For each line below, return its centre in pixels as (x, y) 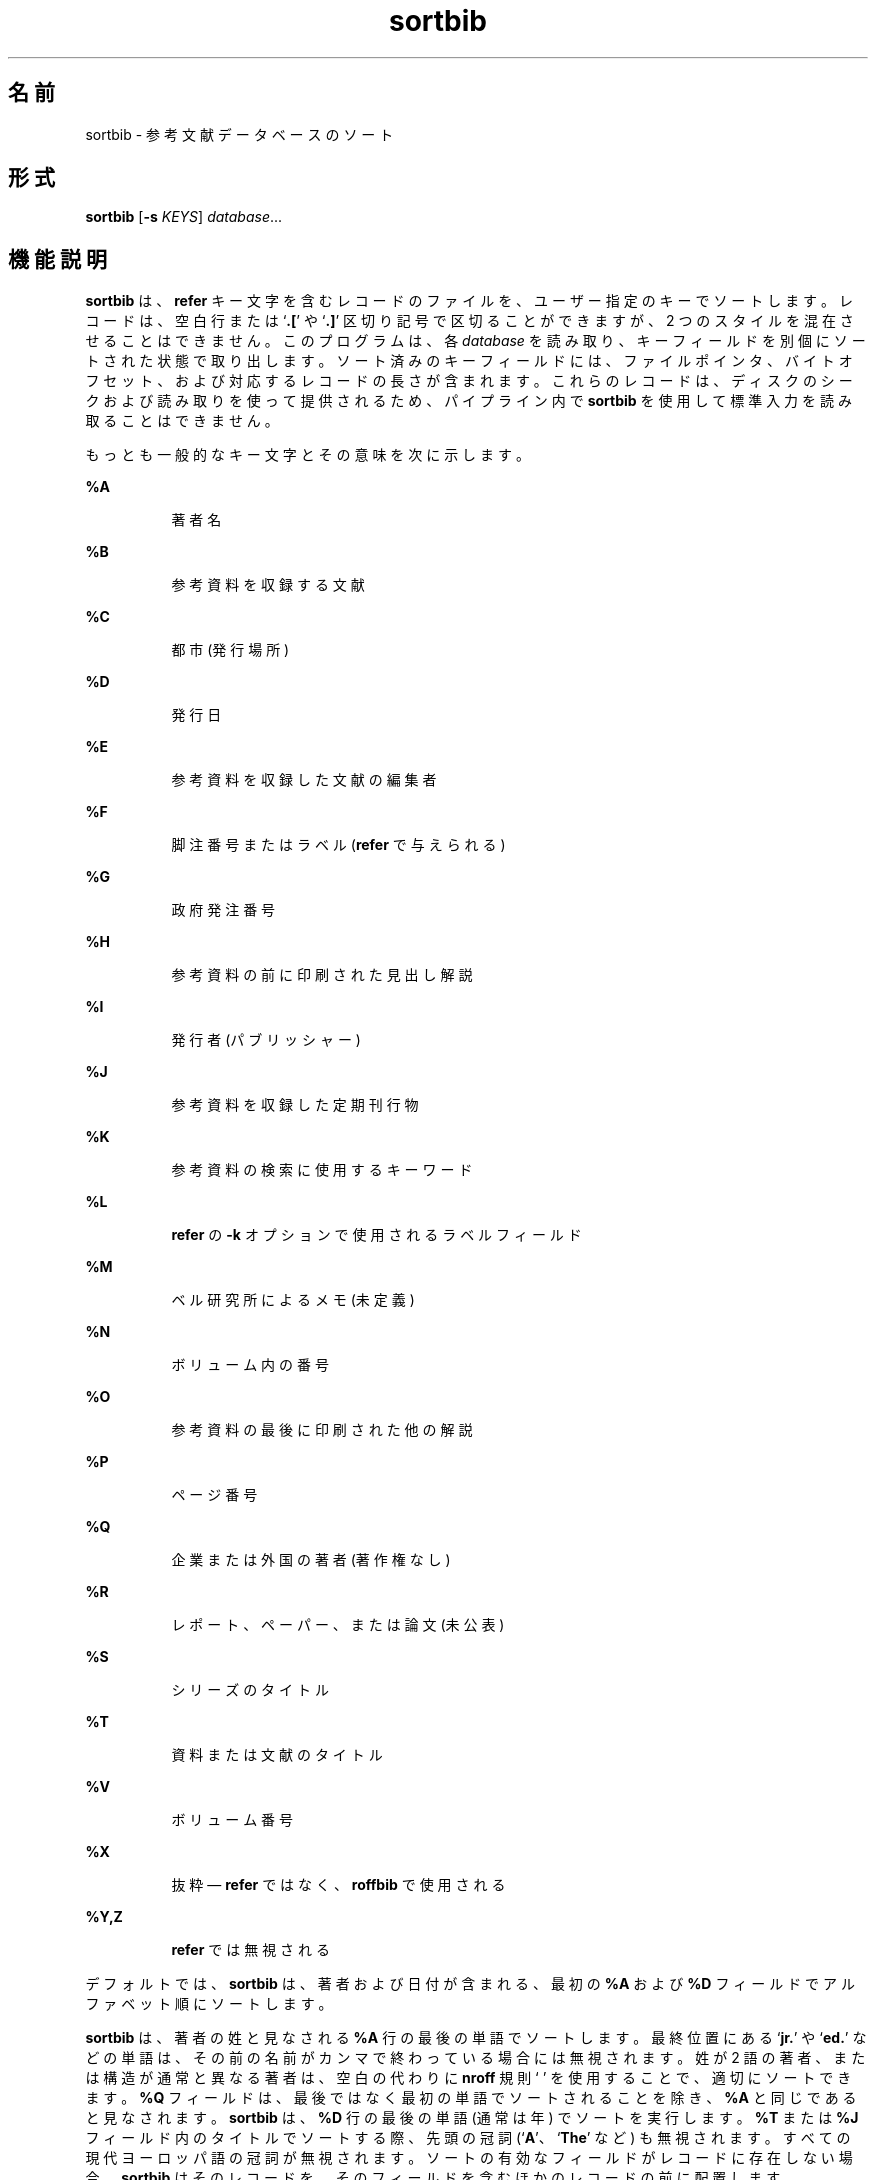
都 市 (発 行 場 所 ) (230, 650)
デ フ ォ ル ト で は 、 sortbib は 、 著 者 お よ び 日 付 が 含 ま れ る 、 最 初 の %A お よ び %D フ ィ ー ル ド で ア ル (470, 1984)
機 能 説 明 (57, 259)
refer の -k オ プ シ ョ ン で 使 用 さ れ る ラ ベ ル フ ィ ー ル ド (376, 1235)
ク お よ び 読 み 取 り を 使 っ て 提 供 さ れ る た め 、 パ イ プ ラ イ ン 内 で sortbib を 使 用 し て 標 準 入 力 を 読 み (468, 401)
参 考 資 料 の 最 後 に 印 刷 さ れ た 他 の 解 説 (322, 1430)
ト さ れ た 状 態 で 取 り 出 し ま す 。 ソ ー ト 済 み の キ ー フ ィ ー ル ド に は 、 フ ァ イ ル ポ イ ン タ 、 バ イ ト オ (469, 361)
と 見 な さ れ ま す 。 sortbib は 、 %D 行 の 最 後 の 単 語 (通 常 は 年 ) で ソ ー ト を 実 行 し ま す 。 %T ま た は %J (472, 2118)
